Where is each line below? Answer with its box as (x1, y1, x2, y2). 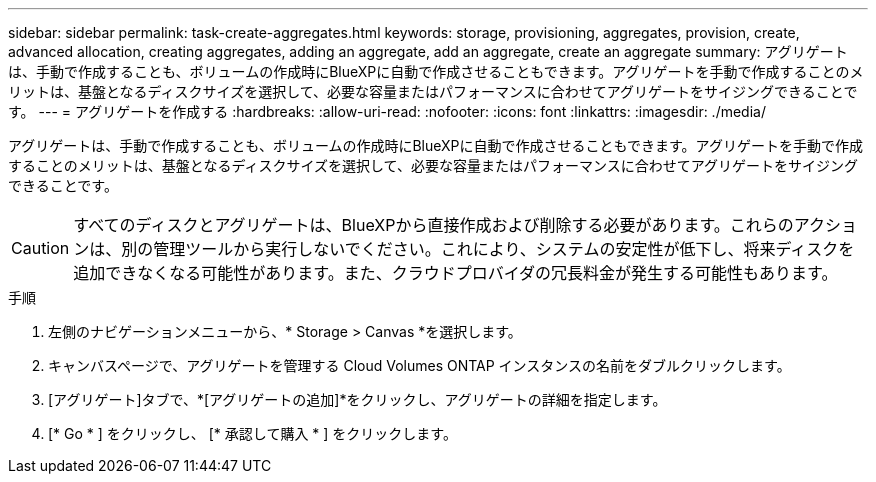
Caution (11, 238, 70, 258)
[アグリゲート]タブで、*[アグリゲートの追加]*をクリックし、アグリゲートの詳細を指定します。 (48, 391, 667, 408)
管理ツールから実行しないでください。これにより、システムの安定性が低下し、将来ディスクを (153, 239, 855, 259)
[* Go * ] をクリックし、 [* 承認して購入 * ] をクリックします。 (48, 425, 457, 442)
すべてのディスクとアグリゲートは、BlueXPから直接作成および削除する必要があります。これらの (73, 215, 794, 235)
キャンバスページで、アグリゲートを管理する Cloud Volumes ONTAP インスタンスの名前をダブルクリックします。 (48, 357, 791, 374)
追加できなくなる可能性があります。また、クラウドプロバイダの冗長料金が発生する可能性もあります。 (73, 263, 838, 283)
